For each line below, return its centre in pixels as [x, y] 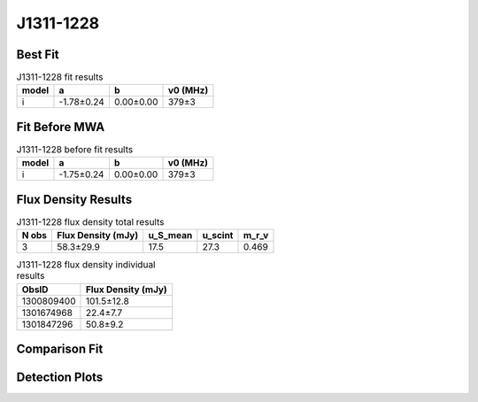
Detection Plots [60, 378]
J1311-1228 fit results [60, 77]
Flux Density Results [74, 199]
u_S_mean [170, 236]
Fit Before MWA [61, 127]
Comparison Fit [60, 349]
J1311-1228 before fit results [75, 150]
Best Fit [38, 54]
